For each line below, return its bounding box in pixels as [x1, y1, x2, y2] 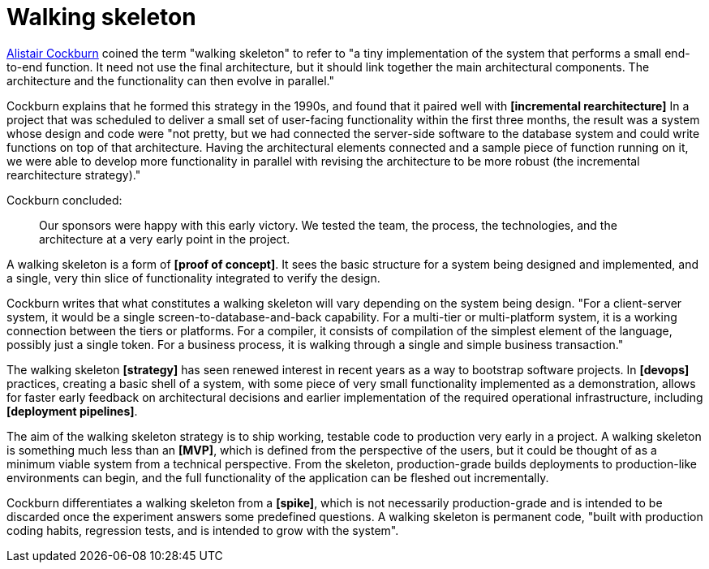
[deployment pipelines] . [6, 403, 138, 418]
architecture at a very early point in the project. [39, 231, 290, 246]
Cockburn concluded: [6, 192, 122, 207]
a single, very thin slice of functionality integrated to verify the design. [6, 270, 380, 285]
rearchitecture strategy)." [6, 167, 141, 182]
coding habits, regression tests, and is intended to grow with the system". [6, 523, 399, 537]
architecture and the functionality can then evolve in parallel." [6, 73, 334, 88]
